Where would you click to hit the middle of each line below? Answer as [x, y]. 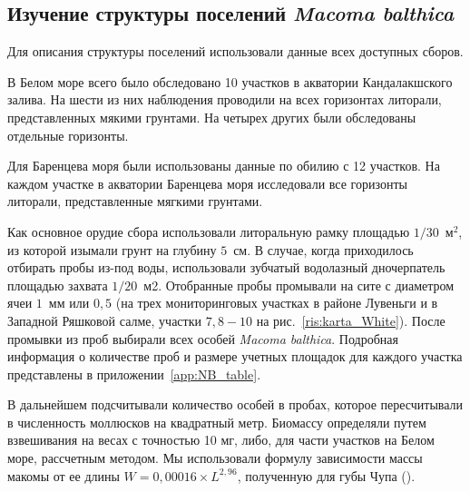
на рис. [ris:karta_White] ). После [351, 320]
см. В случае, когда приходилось [323, 249]
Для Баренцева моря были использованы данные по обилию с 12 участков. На [224, 166]
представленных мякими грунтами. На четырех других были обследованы [212, 117]
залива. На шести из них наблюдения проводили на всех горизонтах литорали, [225, 99]
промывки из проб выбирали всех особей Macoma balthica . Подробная [203, 338]
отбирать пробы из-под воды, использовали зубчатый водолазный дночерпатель [226, 267]
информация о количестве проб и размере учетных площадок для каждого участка [235, 356]
